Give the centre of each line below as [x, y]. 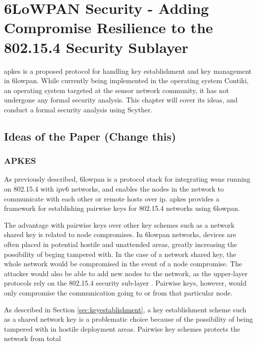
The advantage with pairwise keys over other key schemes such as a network [119, 224]
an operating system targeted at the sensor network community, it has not [117, 90]
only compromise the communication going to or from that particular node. [118, 293]
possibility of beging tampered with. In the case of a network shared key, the [120, 254]
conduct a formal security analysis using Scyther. [78, 109]
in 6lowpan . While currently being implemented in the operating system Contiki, [126, 80]
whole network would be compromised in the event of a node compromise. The [123, 264]
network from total [33, 338]
